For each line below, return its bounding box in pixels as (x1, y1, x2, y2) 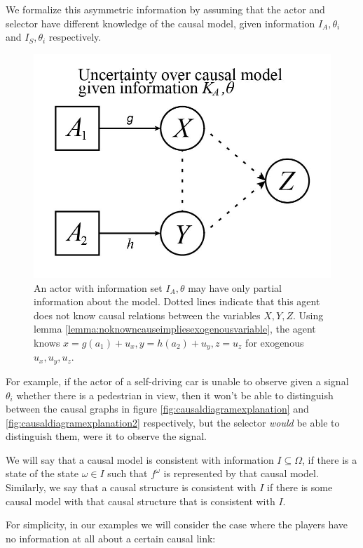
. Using (292, 307, 324, 322)
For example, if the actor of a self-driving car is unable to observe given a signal (6, 373, 349, 388)
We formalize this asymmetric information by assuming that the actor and (6, 2, 325, 16)
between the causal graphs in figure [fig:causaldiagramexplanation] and (6, 401, 309, 416)
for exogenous (245, 335, 304, 350)
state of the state (6, 466, 78, 481)
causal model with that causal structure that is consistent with (6, 493, 275, 508)
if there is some (267, 480, 333, 495)
